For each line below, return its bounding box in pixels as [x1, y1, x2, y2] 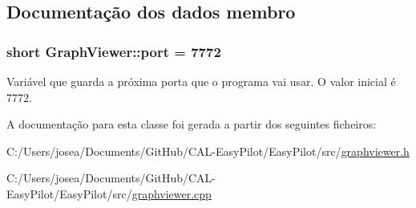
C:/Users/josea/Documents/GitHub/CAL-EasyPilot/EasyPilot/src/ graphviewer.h [6, 142, 410, 159]
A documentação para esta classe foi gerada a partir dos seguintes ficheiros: [6, 116, 377, 133]
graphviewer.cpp [131, 185, 212, 202]
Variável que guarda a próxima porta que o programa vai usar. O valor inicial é [6, 73, 396, 89]
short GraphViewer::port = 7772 [6, 41, 221, 61]
